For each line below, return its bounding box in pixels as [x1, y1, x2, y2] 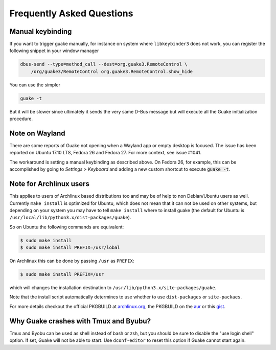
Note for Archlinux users [9, 179, 89, 189]
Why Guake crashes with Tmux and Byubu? [9, 317, 151, 325]
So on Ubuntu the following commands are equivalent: [9, 224, 124, 230]
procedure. [9, 115, 33, 122]
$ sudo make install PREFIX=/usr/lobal [20, 245, 120, 250]
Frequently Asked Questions [9, 8, 133, 19]
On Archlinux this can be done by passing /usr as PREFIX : [9, 258, 134, 264]
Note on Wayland [9, 129, 66, 137]
